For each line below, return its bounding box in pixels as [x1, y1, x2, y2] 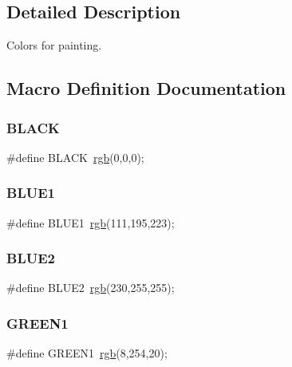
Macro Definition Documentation [6, 76, 286, 101]
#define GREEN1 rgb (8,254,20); [6, 345, 168, 361]
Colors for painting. [6, 37, 102, 53]
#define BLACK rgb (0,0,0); [6, 148, 144, 165]
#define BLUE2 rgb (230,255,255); [6, 279, 175, 296]
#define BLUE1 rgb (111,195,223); [6, 214, 175, 231]
